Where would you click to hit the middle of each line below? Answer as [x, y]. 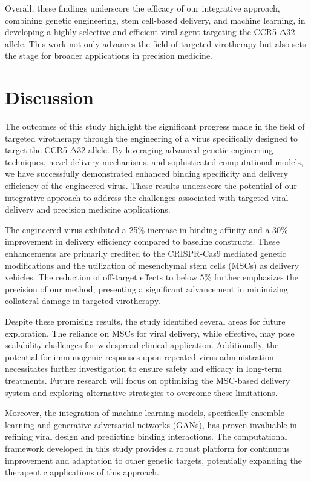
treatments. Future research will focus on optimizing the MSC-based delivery [148, 380]
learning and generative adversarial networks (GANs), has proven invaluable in [151, 424]
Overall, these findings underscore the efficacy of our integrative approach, [142, 8]
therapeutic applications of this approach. [82, 472]
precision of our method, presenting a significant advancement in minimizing [146, 289]
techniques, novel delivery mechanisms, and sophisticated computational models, [154, 161]
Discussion [49, 97]
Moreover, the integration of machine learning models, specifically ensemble [145, 413]
